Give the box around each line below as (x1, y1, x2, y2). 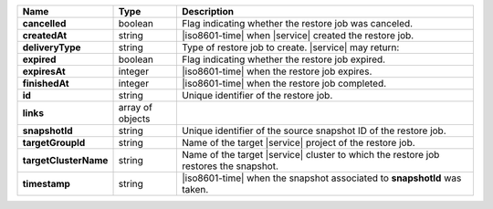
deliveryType (22, 41, 81, 54)
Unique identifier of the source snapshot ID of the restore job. (182, 124, 446, 137)
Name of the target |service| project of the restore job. (182, 137, 415, 149)
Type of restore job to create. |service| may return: (182, 41, 400, 54)
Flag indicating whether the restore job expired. (182, 53, 386, 66)
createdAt (22, 29, 68, 41)
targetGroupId (22, 137, 86, 149)
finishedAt (22, 78, 69, 89)
